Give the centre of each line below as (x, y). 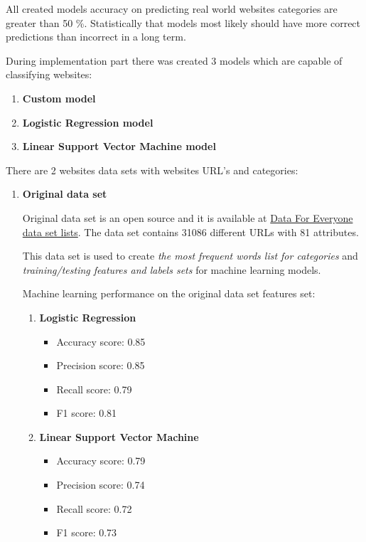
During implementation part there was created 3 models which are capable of (174, 60)
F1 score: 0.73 (87, 532)
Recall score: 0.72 (94, 508)
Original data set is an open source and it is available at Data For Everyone (188, 217)
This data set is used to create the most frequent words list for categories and (190, 256)
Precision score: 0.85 (101, 365)
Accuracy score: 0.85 (101, 341)
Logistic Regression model (88, 122)
